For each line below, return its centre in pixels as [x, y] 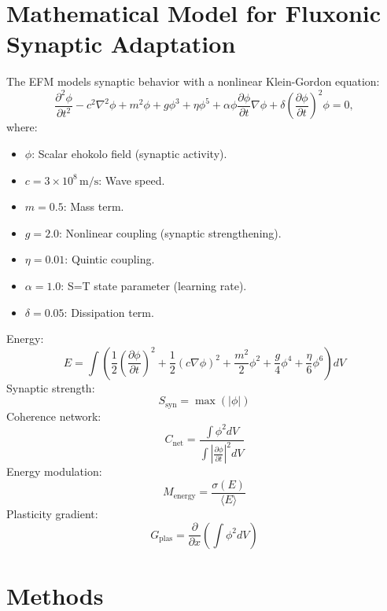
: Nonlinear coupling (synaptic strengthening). [170, 232]
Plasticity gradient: [52, 513]
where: [22, 127]
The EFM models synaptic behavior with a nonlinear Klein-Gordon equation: [193, 81]
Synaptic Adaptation [121, 44]
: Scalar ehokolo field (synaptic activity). [129, 153]
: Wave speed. [132, 180]
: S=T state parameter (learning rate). [154, 285]
